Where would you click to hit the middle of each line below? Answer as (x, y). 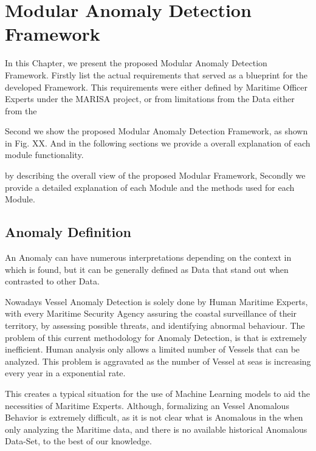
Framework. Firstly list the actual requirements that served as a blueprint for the (156, 74)
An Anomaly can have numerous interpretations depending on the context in (148, 257)
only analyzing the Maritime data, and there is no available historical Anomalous (156, 429)
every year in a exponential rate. (65, 373)
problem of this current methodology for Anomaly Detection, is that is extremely (156, 337)
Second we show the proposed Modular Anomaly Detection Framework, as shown (156, 131)
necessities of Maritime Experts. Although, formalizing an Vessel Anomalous (147, 405)
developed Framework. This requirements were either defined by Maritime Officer (156, 87)
